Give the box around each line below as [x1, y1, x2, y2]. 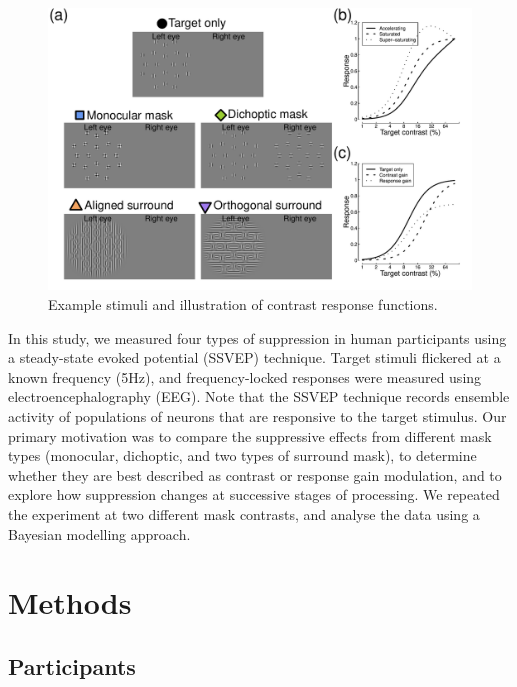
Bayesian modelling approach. [8, 523, 191, 544]
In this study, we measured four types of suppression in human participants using [8, 327, 507, 348]
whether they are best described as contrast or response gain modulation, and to [8, 464, 502, 485]
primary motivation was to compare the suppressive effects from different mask [8, 425, 492, 446]
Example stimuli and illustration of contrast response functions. [48, 293, 438, 314]
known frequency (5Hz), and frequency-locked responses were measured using [8, 366, 482, 387]
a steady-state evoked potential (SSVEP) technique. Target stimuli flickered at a [8, 347, 501, 368]
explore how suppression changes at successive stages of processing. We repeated [8, 484, 500, 505]
